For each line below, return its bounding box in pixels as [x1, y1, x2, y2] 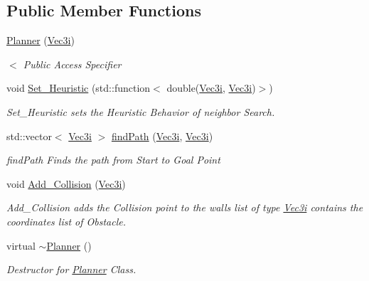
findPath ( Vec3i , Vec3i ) [111, 128, 213, 143]
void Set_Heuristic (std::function [6, 80, 151, 95]
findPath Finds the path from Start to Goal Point [6, 152, 220, 167]
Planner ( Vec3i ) [6, 33, 75, 48]
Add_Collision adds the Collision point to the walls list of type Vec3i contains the [6, 200, 363, 215]
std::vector [6, 128, 52, 143]
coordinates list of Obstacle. [6, 213, 127, 228]
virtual [6, 238, 36, 253]
